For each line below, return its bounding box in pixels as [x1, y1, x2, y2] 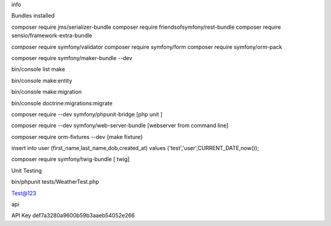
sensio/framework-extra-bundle [11, 32, 93, 39]
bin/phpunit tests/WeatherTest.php [11, 178, 99, 186]
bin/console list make [11, 66, 66, 73]
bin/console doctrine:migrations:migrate [11, 99, 113, 107]
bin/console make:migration [11, 88, 82, 96]
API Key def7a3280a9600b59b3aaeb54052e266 [11, 212, 135, 219]
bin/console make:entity [11, 77, 73, 84]
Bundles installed [11, 12, 55, 20]
